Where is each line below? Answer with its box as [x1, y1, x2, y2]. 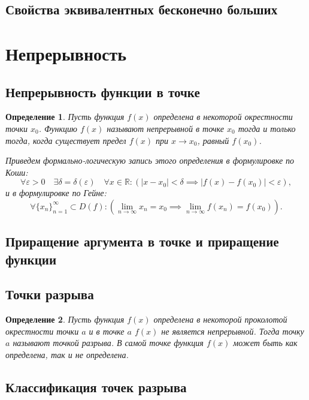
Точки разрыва [5, 285, 94, 303]
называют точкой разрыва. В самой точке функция [13, 336, 204, 349]
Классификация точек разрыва [5, 378, 187, 396]
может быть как [233, 336, 298, 349]
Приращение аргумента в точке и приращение [5, 232, 279, 251]
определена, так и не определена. [5, 348, 129, 361]
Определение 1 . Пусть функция [5, 110, 125, 123]
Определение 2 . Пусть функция [5, 313, 125, 326]
